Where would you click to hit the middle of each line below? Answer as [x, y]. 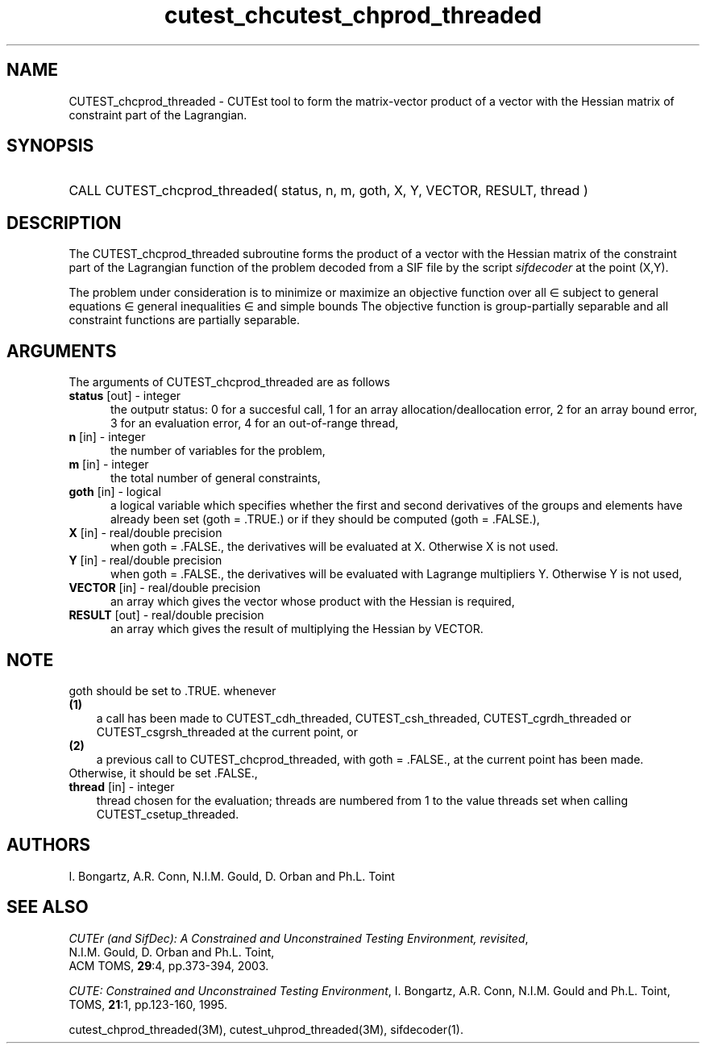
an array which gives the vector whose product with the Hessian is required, [313, 602]
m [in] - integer [109, 465]
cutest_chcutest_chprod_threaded [353, 15]
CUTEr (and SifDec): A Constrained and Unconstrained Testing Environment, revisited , [299, 938]
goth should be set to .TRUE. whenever [172, 690]
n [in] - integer [107, 437]
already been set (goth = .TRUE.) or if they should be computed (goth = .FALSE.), [325, 519]
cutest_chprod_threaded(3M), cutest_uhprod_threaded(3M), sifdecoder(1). [266, 1029]
